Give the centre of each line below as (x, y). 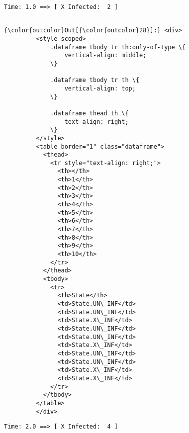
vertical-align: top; (100, 88)
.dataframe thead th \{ (90, 113)
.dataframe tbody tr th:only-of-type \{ (118, 47)
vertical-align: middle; (105, 55)
